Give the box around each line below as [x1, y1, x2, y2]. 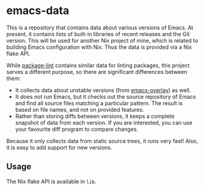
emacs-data [6, 4, 70, 18]
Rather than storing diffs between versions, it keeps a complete [15, 112, 175, 120]
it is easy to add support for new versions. [6, 144, 112, 151]
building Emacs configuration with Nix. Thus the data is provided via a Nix [6, 43, 192, 51]
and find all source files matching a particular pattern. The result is [15, 99, 183, 107]
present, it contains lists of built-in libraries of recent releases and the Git [6, 30, 190, 37]
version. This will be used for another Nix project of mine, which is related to [6, 37, 199, 44]
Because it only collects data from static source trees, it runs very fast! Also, [6, 137, 199, 144]
